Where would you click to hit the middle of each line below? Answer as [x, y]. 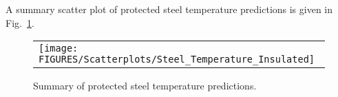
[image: [59, 48]
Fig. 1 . [20, 22]
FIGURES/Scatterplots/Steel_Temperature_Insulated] [177, 60]
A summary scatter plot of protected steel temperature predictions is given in [169, 9]
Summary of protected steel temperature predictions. [145, 86]
